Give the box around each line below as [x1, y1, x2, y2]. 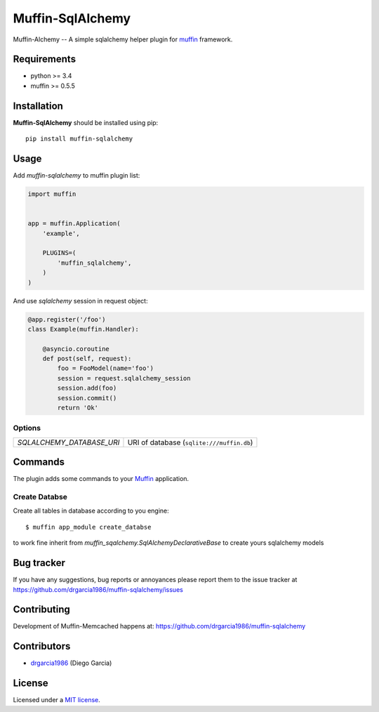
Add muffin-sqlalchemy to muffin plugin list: [13, 171, 140, 180]
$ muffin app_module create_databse [25, 523, 152, 531]
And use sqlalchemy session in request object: [13, 296, 148, 305]
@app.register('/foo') [27, 315, 106, 323]
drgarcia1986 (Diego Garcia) [30, 659, 112, 667]
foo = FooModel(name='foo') [57, 364, 154, 372]
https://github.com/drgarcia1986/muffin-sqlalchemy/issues [13, 585, 184, 593]
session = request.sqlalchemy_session [57, 374, 191, 382]
